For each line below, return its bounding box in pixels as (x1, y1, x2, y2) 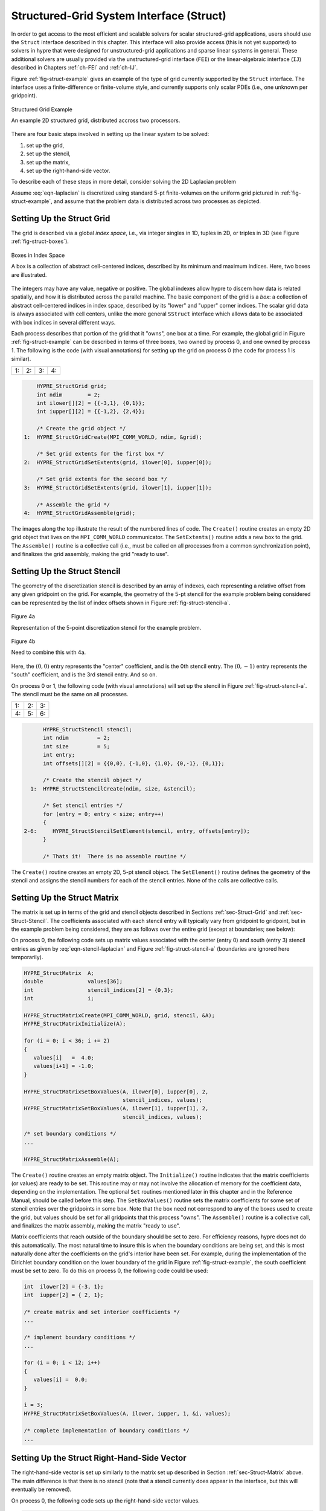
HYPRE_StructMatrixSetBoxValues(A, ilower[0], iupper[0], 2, (24, 1088, 209, 1095)
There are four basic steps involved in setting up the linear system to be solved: (11, 131, 209, 138)
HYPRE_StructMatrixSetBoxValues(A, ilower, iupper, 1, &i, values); (24, 1410, 231, 1417)
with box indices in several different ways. (11, 319, 116, 326)
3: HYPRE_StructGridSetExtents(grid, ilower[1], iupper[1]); (24, 484, 212, 491)
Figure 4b (11, 638, 36, 645)
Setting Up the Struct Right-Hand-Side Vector (11, 1453, 187, 1463)
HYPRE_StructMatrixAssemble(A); (24, 1156, 120, 1163)
